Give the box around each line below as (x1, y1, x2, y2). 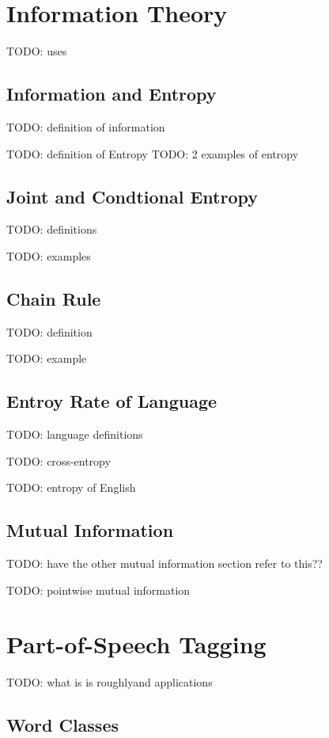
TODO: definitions (6, 221, 97, 238)
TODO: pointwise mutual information (6, 581, 191, 598)
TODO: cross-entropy (6, 452, 111, 469)
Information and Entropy (6, 82, 217, 106)
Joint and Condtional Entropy (6, 184, 259, 208)
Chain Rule (6, 286, 101, 310)
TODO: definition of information (6, 118, 165, 135)
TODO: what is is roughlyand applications (6, 674, 213, 690)
